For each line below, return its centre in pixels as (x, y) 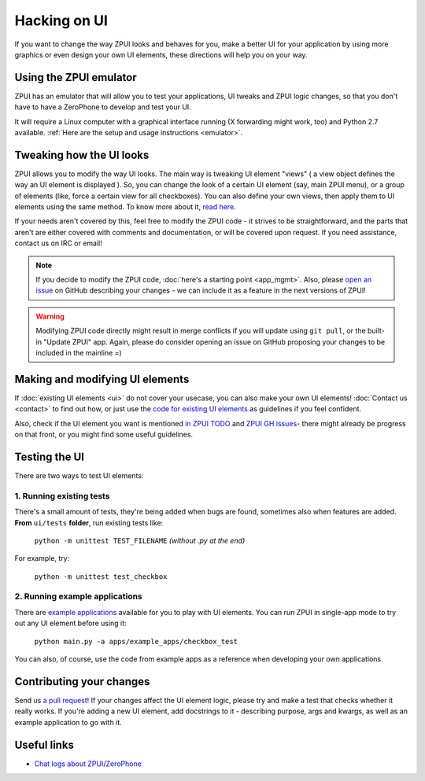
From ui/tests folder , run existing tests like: (89, 522)
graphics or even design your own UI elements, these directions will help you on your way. (161, 54)
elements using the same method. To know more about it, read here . (125, 207)
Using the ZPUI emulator (76, 77)
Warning (50, 316)
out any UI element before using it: (70, 623)
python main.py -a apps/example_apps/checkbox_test (136, 641)
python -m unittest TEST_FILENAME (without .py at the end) (140, 540)
